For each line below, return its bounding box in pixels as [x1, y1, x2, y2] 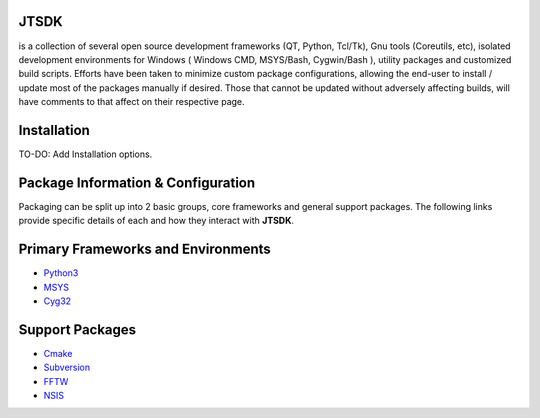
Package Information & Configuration [18, 174, 256, 191]
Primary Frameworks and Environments [18, 241, 272, 258]
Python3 [43, 267, 79, 279]
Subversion [43, 361, 91, 374]
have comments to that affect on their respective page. [18, 96, 245, 108]
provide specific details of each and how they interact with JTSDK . [18, 215, 295, 227]
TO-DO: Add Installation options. [18, 148, 153, 160]
